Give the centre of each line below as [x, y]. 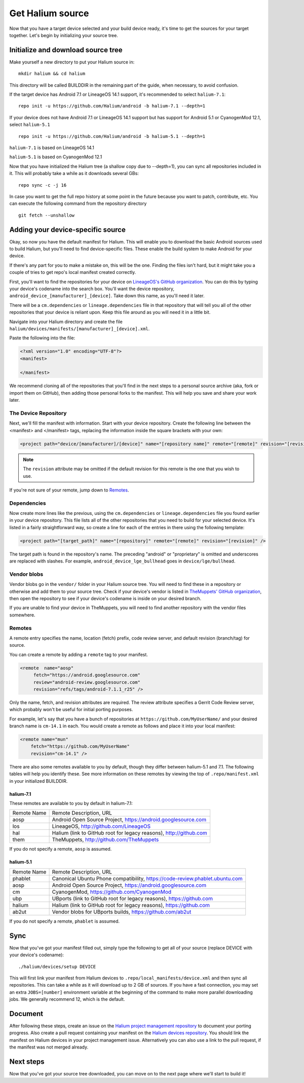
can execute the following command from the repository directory [78, 203]
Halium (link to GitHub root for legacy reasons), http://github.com [129, 833]
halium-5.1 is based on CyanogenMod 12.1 [56, 157]
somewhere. [22, 615]
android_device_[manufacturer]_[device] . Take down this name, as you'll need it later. [107, 296]
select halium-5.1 [30, 125]
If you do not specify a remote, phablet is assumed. [65, 921]
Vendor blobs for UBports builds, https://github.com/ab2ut [122, 912]
